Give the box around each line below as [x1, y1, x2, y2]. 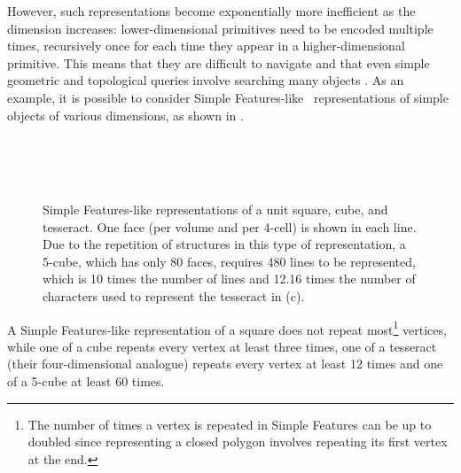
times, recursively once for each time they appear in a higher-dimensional [7, 36, 405, 55]
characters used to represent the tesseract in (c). [43, 286, 305, 305]
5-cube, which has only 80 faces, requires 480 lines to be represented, [43, 252, 416, 270]
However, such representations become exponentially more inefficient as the [7, 2, 416, 19]
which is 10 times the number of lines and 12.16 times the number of [43, 269, 416, 288]
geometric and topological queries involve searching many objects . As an [7, 71, 404, 89]
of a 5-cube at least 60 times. [7, 371, 165, 390]
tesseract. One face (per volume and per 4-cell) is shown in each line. [43, 217, 417, 236]
